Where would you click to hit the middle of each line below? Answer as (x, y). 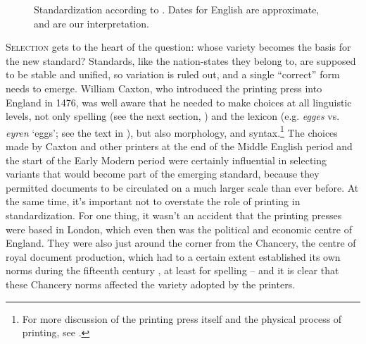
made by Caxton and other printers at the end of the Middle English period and (179, 146)
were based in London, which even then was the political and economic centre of (179, 229)
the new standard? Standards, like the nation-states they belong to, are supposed (181, 60)
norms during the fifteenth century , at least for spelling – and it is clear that (172, 270)
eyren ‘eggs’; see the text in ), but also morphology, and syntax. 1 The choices (172, 131)
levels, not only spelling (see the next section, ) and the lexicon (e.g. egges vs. (173, 116)
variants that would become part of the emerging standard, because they (163, 174)
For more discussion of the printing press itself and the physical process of (182, 318)
